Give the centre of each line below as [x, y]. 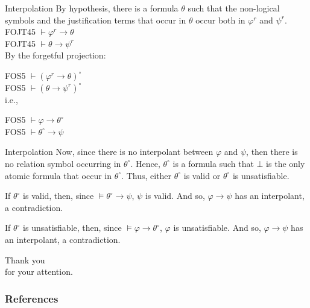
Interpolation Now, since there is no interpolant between [109, 152]
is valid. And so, [175, 196]
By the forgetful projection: [55, 55]
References [32, 298]
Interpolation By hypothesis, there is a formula [92, 8]
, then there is [272, 152]
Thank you [25, 259]
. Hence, [145, 163]
